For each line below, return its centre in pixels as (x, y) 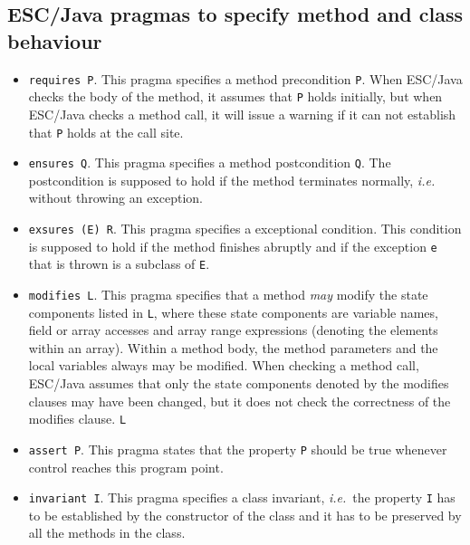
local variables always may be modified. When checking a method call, (224, 365)
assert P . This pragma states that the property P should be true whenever (238, 449)
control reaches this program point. (126, 467)
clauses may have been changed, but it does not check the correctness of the (240, 401)
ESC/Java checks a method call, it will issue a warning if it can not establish (242, 114)
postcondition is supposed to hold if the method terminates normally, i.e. (232, 180)
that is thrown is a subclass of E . (119, 264)
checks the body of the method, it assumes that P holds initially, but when (235, 96)
